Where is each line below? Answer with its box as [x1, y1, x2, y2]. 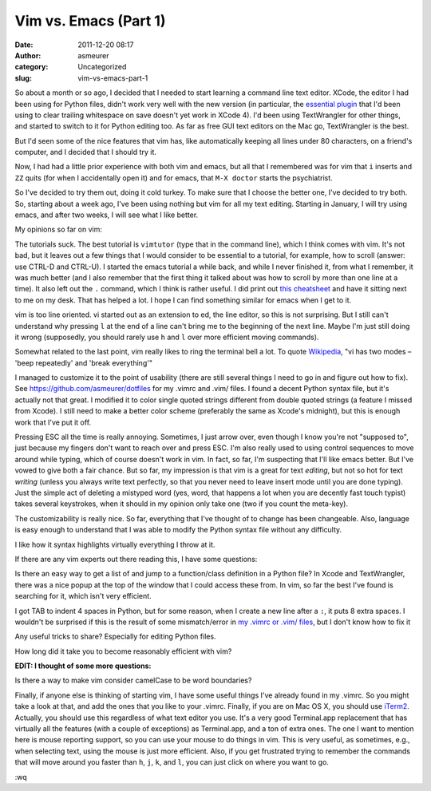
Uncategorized [77, 62, 127, 72]
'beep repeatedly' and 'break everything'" [14, 358, 153, 367]
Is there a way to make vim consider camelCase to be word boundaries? [14, 675, 252, 686]
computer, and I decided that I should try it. [14, 148, 157, 157]
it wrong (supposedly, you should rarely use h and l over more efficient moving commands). [14, 332, 319, 342]
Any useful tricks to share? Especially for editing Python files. [14, 631, 216, 642]
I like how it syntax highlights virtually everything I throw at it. [14, 540, 215, 549]
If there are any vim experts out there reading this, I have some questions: [14, 554, 258, 564]
